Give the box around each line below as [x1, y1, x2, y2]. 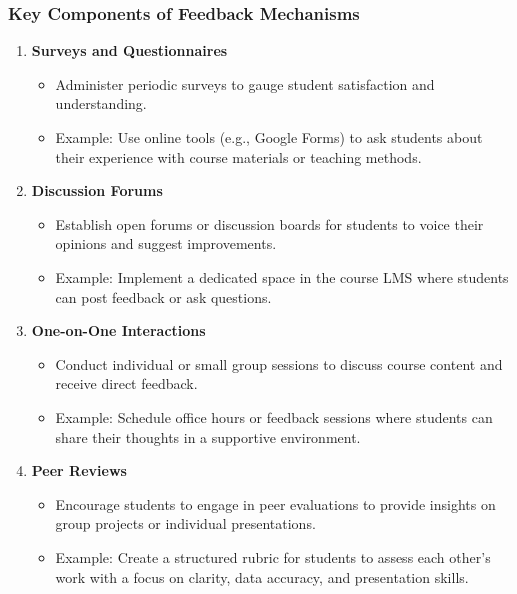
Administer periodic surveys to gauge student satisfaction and [55, 73, 435, 94]
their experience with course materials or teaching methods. [55, 146, 422, 167]
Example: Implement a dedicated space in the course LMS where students [55, 266, 509, 287]
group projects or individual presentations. [55, 513, 316, 534]
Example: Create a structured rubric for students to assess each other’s [55, 546, 491, 567]
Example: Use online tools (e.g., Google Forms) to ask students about [55, 127, 483, 147]
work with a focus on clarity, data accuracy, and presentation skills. [55, 566, 469, 587]
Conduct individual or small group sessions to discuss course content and [55, 353, 503, 374]
